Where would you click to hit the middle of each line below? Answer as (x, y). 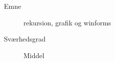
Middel (34, 55)
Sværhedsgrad (25, 39)
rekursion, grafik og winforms (67, 22)
